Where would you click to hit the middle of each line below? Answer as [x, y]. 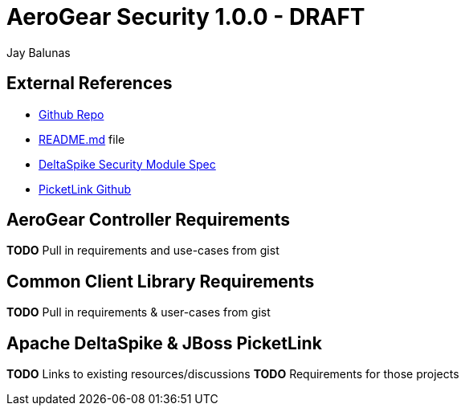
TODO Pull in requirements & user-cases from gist [139, 312]
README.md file [82, 139]
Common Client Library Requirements [161, 281]
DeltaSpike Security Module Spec [127, 164]
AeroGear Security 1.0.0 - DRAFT [186, 17]
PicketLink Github [85, 189]
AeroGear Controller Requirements [148, 220]
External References [90, 84]
